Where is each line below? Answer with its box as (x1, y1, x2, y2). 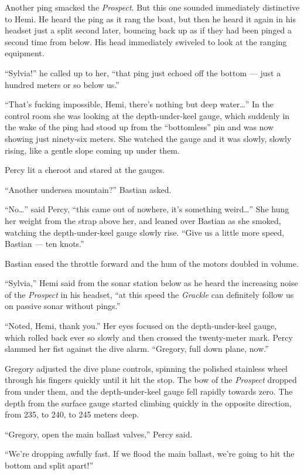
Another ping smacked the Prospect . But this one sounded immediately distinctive (5, 1, 300, 13)
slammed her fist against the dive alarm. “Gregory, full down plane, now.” (5, 342, 269, 355)
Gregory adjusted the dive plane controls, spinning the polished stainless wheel (5, 362, 288, 374)
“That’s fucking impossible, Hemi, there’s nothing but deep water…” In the (5, 98, 274, 110)
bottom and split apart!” (5, 459, 94, 471)
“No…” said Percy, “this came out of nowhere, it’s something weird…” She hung (5, 203, 289, 215)
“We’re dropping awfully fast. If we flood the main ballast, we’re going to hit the (5, 447, 295, 460)
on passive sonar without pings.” (5, 300, 121, 312)
